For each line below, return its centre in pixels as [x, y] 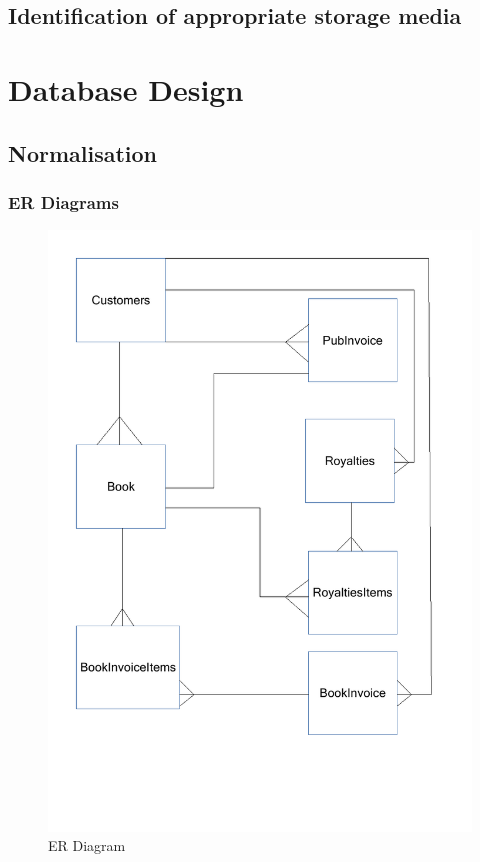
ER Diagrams [63, 201]
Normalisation [83, 152]
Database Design [126, 88]
